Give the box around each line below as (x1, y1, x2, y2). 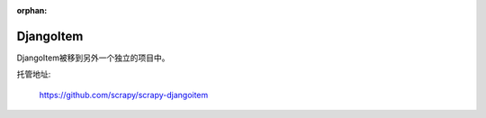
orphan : (16, 5, 48, 15)
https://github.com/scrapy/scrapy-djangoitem (39, 89, 209, 100)
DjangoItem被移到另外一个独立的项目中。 (16, 52, 170, 63)
